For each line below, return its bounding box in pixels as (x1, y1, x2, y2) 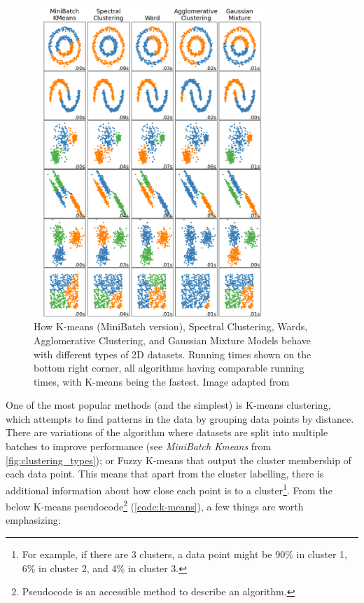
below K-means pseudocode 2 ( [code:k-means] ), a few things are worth (6, 497, 304, 513)
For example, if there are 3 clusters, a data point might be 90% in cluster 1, (22, 546, 347, 561)
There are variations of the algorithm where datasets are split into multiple (6, 425, 328, 440)
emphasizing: (6, 513, 61, 527)
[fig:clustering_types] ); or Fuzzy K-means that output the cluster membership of (6, 452, 351, 467)
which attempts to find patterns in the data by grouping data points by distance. (6, 411, 354, 426)
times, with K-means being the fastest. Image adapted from (34, 374, 290, 388)
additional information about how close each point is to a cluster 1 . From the (6, 480, 332, 497)
